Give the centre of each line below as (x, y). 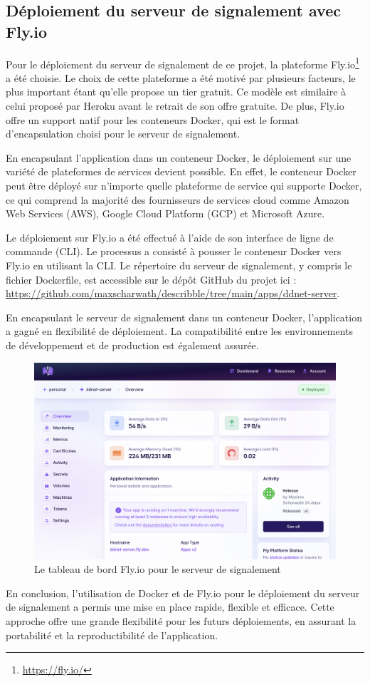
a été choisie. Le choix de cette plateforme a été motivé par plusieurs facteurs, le (181, 77)
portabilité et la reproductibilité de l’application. (112, 635)
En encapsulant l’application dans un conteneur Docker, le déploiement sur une (179, 157)
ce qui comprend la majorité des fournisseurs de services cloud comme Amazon (178, 199)
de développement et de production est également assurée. (132, 345)
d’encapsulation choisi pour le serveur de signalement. (123, 134)
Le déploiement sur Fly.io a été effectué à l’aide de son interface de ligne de (170, 237)
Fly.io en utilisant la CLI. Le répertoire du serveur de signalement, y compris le (179, 265)
